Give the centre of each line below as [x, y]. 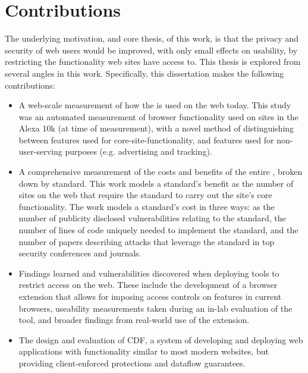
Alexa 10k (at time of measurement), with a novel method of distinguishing [156, 128]
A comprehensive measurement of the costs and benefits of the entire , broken [161, 172]
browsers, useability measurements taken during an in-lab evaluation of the [155, 308]
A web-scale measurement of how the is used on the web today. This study [155, 105]
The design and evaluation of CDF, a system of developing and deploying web [161, 339]
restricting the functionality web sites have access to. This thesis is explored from [153, 62]
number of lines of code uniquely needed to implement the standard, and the [158, 230]
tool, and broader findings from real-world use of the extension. [134, 320]
